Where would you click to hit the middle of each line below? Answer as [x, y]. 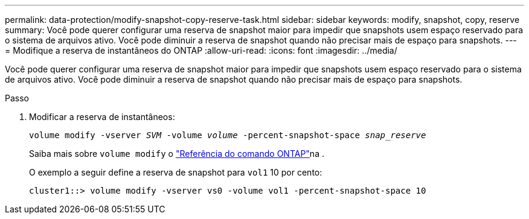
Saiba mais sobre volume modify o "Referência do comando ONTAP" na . [177, 154]
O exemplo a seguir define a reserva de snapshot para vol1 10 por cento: [176, 172]
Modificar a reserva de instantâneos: [102, 117]
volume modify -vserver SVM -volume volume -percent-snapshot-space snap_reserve [228, 135]
